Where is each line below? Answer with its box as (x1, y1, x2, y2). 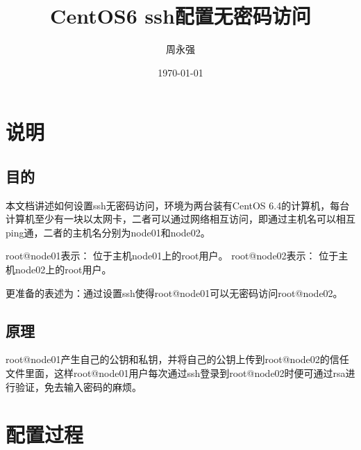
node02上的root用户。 (15, 262, 112, 277)
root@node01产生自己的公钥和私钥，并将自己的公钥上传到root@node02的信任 (6, 352, 349, 367)
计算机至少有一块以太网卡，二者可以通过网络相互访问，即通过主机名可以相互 (6, 211, 355, 226)
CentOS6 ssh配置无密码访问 (50, 1, 311, 30)
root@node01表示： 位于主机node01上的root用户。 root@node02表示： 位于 (6, 248, 339, 263)
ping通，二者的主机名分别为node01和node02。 (6, 225, 210, 239)
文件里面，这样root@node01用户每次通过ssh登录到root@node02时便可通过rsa (6, 366, 346, 380)
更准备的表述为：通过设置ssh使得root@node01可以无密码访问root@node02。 (6, 285, 343, 300)
